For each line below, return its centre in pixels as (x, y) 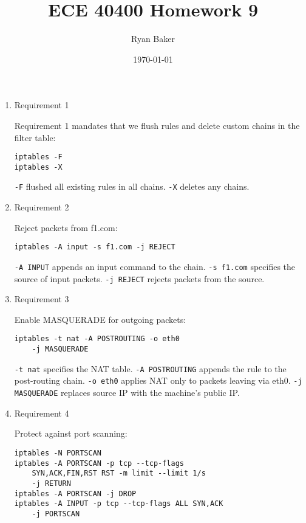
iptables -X (38, 167)
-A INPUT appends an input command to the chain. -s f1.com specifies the (155, 266)
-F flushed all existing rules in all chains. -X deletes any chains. (132, 186)
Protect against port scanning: (71, 433)
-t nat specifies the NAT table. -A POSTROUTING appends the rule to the (150, 368)
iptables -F (38, 157)
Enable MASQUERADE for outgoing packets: (100, 319)
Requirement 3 (42, 299)
